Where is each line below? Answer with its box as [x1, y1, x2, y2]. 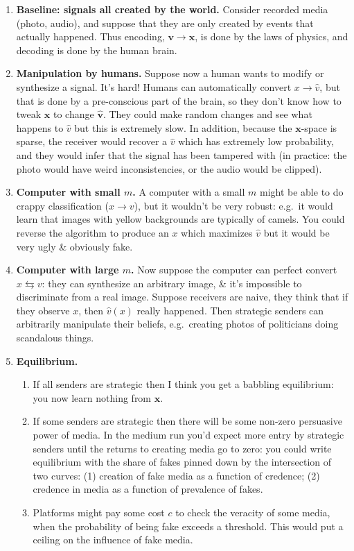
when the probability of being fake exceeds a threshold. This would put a [33, 518, 344, 533]
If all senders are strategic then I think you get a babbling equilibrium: [33, 377, 334, 391]
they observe [16, 303, 70, 317]
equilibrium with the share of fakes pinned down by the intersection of [33, 455, 332, 469]
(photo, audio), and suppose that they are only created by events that [16, 15, 314, 30]
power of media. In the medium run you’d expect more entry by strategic [33, 427, 344, 442]
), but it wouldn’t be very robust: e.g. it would [134, 198, 333, 212]
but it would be [263, 225, 330, 239]
